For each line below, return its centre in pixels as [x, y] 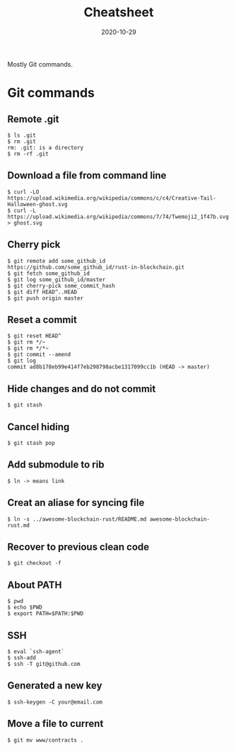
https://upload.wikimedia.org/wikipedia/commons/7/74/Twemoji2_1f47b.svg [118, 217]
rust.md [19, 525]
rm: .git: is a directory [45, 147]
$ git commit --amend [39, 355]
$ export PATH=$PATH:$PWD [45, 614]
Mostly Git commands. [40, 64]
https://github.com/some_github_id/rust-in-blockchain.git [96, 267]
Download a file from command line [87, 175]
